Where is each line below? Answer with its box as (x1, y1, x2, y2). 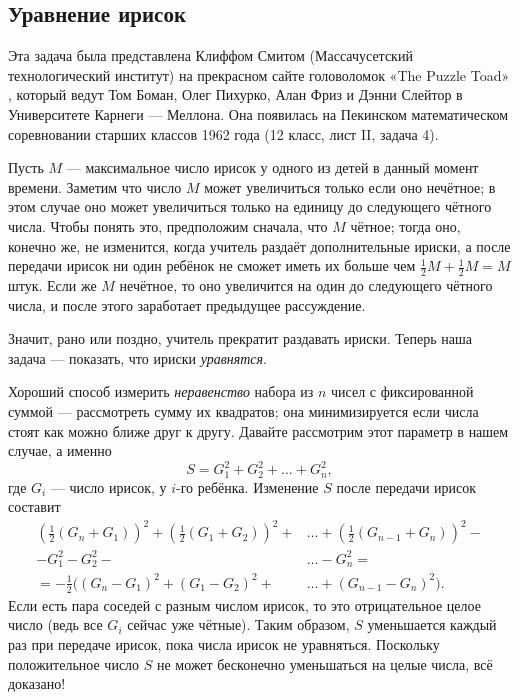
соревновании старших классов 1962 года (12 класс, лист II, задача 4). (8, 123, 439, 144)
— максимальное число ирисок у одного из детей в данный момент (66, 157, 479, 178)
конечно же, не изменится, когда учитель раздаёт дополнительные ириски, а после (8, 235, 511, 256)
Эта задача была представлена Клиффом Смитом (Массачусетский (8, 45, 413, 66)
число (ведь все (8, 614, 103, 635)
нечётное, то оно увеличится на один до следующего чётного (119, 274, 493, 295)
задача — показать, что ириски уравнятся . (8, 347, 267, 368)
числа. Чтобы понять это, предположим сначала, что (8, 215, 328, 236)
